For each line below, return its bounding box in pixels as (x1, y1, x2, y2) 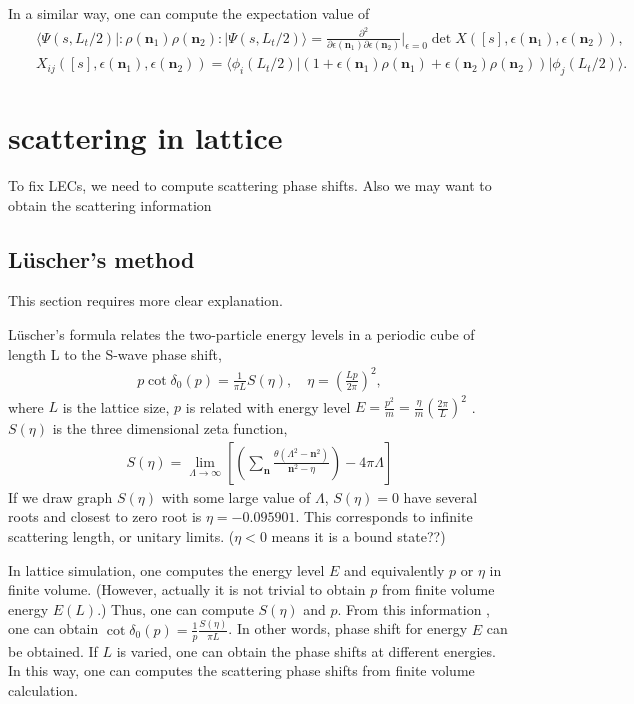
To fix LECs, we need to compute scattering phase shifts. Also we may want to (8, 175, 492, 196)
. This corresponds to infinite (295, 506, 473, 527)
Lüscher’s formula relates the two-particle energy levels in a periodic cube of (8, 324, 475, 345)
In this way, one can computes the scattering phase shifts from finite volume (8, 660, 475, 681)
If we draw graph (8, 486, 113, 507)
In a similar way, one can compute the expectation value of (8, 3, 370, 23)
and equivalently (344, 559, 445, 580)
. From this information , (337, 598, 490, 619)
